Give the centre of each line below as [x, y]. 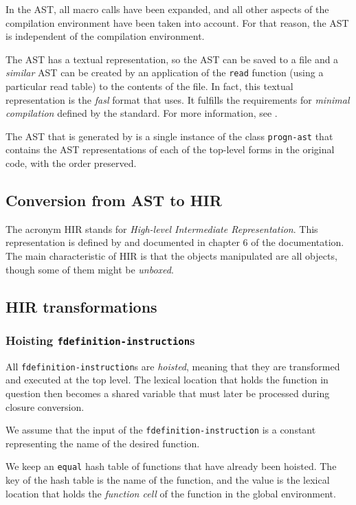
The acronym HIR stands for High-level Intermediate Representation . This [162, 228]
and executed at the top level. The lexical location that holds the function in [167, 380]
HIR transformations [81, 306]
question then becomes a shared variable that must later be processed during [168, 393]
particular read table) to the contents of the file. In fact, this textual [149, 86]
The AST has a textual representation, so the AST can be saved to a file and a [172, 59]
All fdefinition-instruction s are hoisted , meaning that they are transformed [173, 366]
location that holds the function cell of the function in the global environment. [171, 493]
